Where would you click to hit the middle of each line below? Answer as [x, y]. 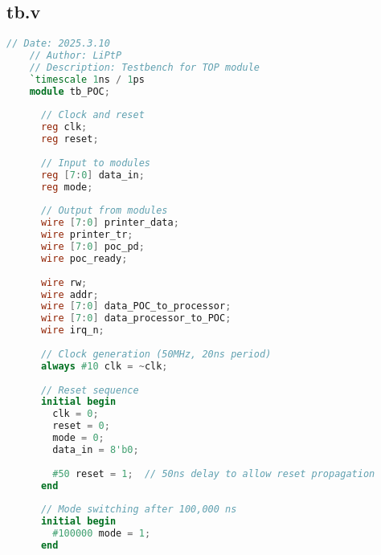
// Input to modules [95, 163]
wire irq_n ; [72, 331]
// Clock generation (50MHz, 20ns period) [156, 354]
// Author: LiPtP [76, 56]
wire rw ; [64, 282]
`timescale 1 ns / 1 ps [87, 79]
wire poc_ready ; [84, 258]
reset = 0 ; [81, 426]
